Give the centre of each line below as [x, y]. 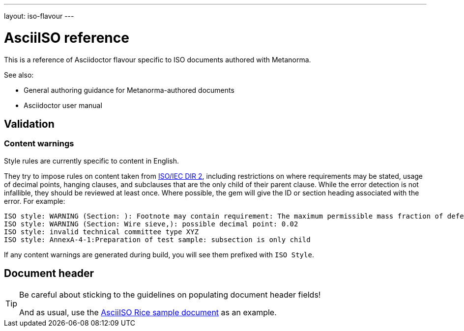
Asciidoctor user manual [63, 105]
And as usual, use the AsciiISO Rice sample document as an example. [148, 312]
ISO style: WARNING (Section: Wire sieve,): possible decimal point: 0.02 [151, 224]
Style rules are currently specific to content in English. [91, 161]
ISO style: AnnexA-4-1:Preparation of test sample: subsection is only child [157, 239]
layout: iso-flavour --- [39, 16]
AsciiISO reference [67, 38]
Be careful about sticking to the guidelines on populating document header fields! [170, 294]
